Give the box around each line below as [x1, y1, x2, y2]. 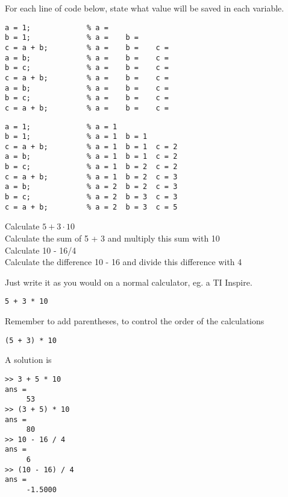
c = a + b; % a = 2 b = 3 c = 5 [5, 202, 178, 211]
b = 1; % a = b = [5, 33, 139, 42]
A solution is [5, 353, 52, 366]
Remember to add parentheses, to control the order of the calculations [5, 315, 265, 327]
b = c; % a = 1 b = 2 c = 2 [5, 162, 178, 172]
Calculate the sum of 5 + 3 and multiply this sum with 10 [5, 232, 220, 244]
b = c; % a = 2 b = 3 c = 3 [5, 193, 178, 202]
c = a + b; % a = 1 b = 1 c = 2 [5, 142, 178, 151]
